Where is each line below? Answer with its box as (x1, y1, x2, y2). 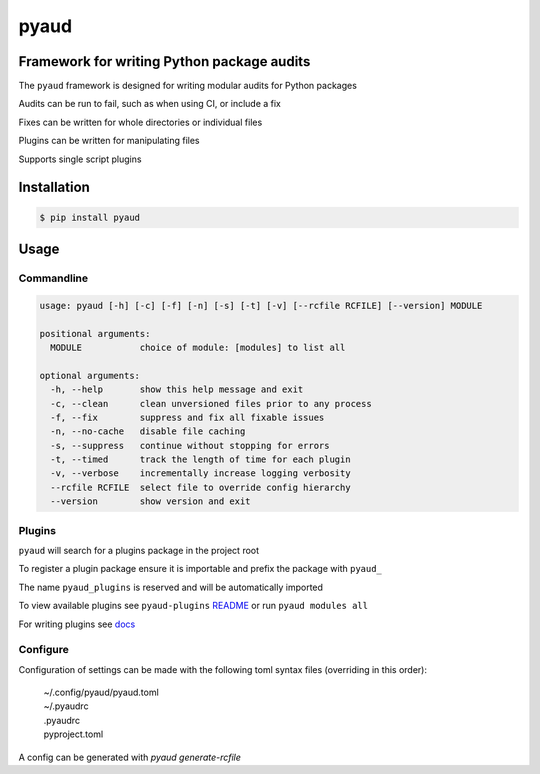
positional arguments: (39, 328, 151, 339)
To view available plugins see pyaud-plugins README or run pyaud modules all (18, 600, 369, 612)
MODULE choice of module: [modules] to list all (50, 341, 346, 353)
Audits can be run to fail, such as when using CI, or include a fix (18, 98, 282, 110)
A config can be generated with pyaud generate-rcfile (18, 751, 242, 763)
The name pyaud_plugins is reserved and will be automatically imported (18, 581, 324, 593)
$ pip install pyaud (39, 211, 140, 223)
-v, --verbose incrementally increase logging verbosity (50, 468, 351, 479)
